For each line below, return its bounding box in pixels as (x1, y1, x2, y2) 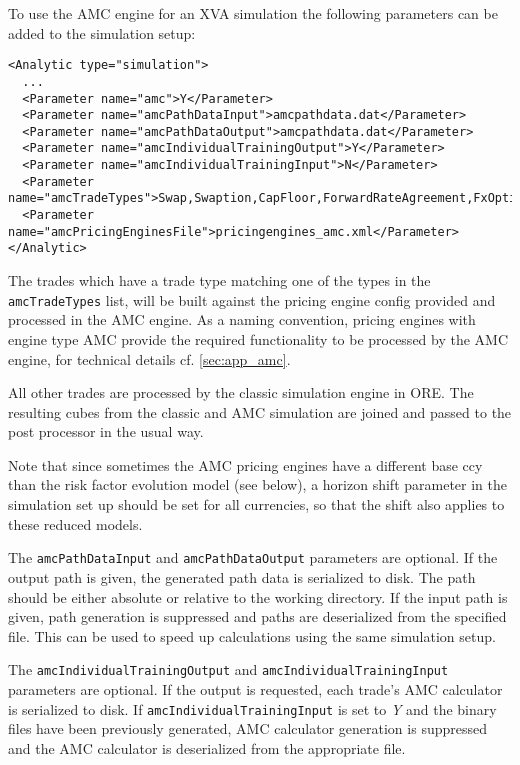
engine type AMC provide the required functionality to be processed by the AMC (8, 328, 509, 349)
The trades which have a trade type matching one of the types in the (8, 270, 431, 291)
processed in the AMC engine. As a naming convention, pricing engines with (8, 309, 476, 330)
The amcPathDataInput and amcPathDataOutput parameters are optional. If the (8, 547, 498, 568)
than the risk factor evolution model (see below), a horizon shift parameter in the (8, 474, 507, 495)
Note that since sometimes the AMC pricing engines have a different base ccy (8, 454, 483, 475)
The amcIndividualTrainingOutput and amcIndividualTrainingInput (8, 659, 449, 680)
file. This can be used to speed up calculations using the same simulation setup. (8, 625, 496, 646)
